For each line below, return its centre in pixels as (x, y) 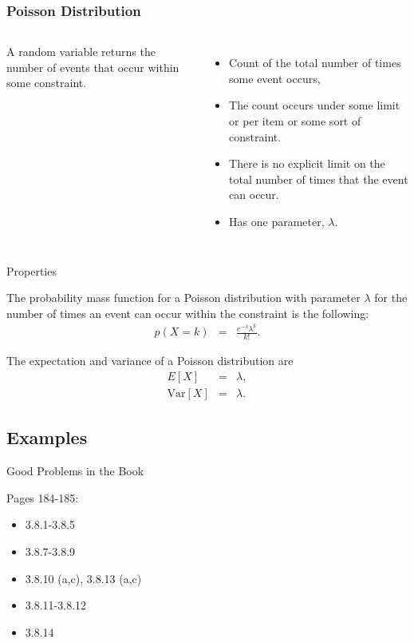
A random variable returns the (81, 52)
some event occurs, (275, 78)
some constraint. (47, 83)
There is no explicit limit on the (307, 163)
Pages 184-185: (43, 497)
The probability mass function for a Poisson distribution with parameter (183, 298)
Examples (47, 437)
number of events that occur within (93, 67)
